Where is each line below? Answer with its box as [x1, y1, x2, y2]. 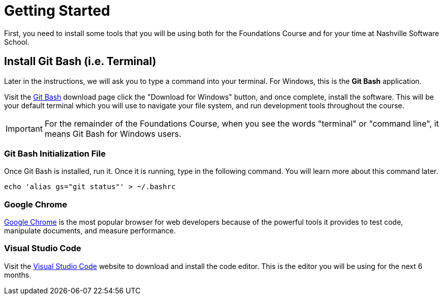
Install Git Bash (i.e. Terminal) [4, 55, 157, 68]
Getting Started [4, 2, 110, 19]
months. [4, 270, 32, 279]
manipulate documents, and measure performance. [4, 226, 176, 235]
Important [6, 123, 43, 134]
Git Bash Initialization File [4, 148, 106, 159]
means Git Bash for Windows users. [44, 128, 182, 139]
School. [4, 37, 29, 46]
